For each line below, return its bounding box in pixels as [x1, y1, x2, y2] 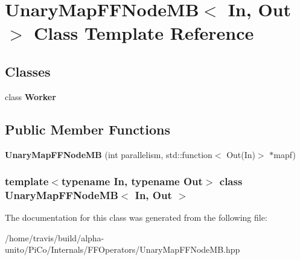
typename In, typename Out [61, 174, 203, 189]
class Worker [5, 90, 56, 103]
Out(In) [226, 148, 255, 160]
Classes [5, 62, 51, 80]
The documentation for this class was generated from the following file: [5, 211, 267, 224]
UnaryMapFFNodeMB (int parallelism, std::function [5, 148, 212, 160]
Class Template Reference [34, 21, 254, 45]
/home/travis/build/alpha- [5, 231, 104, 244]
